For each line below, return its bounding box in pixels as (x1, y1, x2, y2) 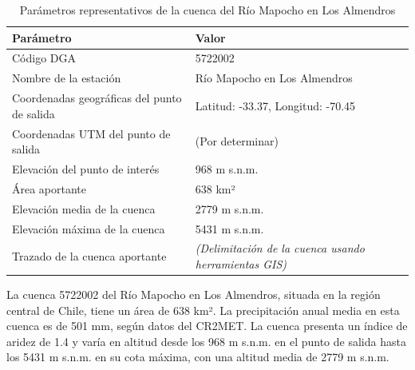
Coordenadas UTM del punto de (12, 125, 171, 141)
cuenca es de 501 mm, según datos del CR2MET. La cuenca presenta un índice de (6, 317, 408, 334)
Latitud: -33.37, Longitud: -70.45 (195, 97, 356, 113)
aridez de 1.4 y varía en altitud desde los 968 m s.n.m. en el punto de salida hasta (6, 332, 406, 349)
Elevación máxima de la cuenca (12, 220, 165, 237)
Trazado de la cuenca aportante (12, 248, 167, 265)
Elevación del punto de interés (12, 161, 160, 177)
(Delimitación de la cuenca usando (195, 240, 365, 257)
